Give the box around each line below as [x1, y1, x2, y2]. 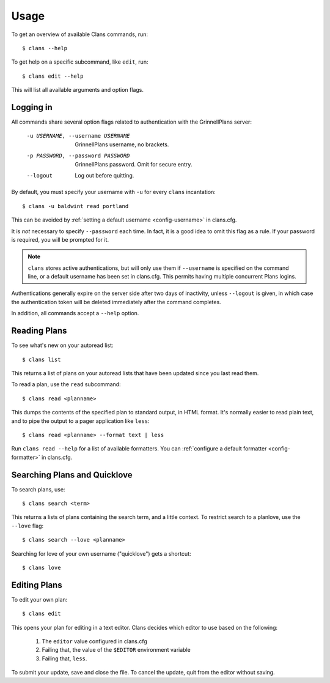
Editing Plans [11, 580, 62, 590]
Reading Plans [11, 326, 67, 336]
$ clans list [22, 356, 61, 363]
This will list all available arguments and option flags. [11, 86, 144, 94]
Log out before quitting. [75, 171, 134, 179]
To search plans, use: [11, 485, 65, 493]
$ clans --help [22, 45, 68, 51]
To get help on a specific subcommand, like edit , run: [11, 58, 148, 65]
